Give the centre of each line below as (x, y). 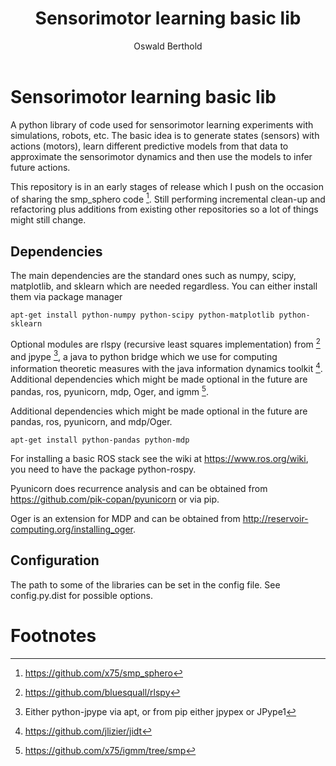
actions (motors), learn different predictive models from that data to (149, 146)
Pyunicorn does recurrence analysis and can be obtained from (139, 488)
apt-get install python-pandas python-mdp (100, 440)
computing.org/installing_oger (71, 529)
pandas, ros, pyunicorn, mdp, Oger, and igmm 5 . (109, 390)
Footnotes (53, 635)
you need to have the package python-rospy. (103, 469)
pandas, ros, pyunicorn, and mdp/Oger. (91, 421)
